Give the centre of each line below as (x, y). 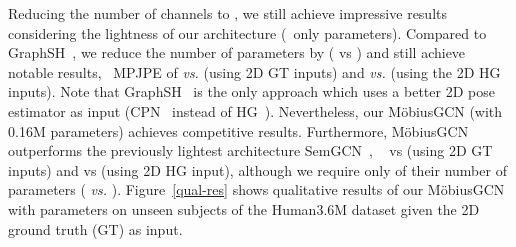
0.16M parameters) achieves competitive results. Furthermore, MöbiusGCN (238, 130)
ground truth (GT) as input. (95, 228)
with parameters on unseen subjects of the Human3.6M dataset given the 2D (244, 208)
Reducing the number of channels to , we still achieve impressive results (227, 13)
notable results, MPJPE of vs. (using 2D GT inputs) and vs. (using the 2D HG (254, 71)
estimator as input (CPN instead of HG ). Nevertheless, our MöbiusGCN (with (255, 110)
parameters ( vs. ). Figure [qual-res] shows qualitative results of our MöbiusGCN (256, 189)
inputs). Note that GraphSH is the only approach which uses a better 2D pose (251, 91)
